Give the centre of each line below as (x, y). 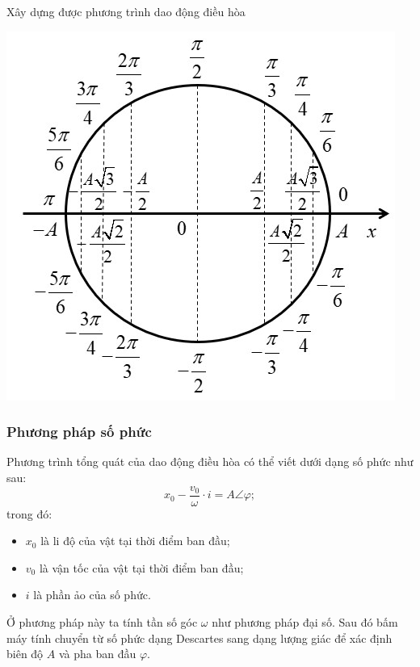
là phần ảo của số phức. (92, 595)
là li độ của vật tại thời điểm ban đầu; (135, 541)
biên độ (25, 654)
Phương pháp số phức (79, 432)
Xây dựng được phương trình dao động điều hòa (126, 11)
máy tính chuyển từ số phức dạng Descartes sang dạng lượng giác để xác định (199, 638)
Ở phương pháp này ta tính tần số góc (102, 622)
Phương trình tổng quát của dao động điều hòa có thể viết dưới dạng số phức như (210, 461)
